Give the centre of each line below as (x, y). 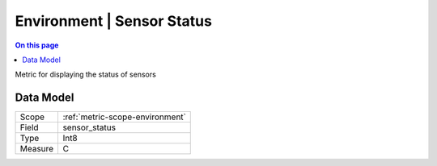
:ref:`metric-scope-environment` (124, 117)
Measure (37, 149)
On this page (37, 45)
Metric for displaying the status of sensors (86, 75)
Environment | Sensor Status (113, 21)
